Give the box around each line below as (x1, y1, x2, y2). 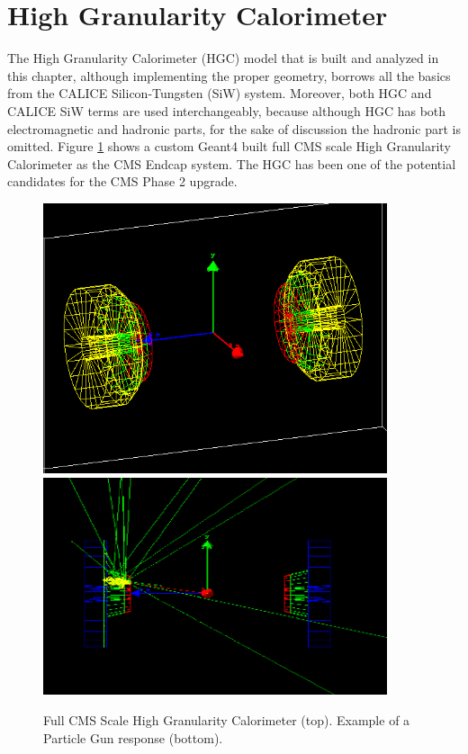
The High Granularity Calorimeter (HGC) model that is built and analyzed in (7, 49, 439, 67)
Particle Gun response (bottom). (43, 728, 223, 747)
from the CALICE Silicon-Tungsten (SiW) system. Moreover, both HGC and (7, 84, 432, 103)
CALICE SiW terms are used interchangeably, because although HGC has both (7, 101, 446, 120)
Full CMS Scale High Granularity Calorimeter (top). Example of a (43, 711, 410, 729)
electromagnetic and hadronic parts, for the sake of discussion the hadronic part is (7, 119, 461, 138)
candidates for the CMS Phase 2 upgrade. (7, 172, 238, 191)
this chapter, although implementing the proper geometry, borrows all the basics (7, 66, 451, 85)
